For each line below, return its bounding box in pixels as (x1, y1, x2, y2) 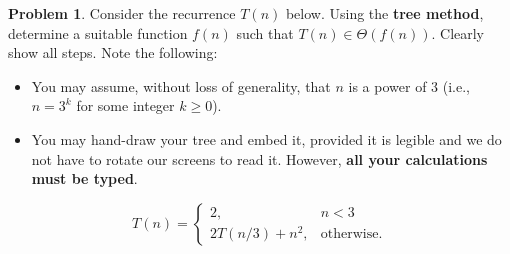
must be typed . (31, 168, 138, 189)
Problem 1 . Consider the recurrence (8, 3, 236, 23)
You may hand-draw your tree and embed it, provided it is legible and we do (31, 128, 502, 149)
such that (236, 22, 294, 43)
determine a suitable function (8, 22, 188, 43)
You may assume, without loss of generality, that (31, 75, 331, 96)
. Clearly (431, 22, 485, 43)
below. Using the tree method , (285, 3, 484, 23)
